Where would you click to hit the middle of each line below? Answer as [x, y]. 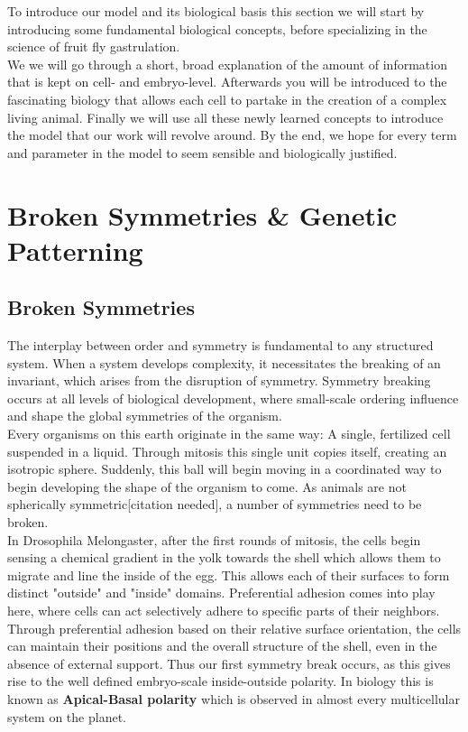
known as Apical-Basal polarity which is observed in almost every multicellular [234, 698]
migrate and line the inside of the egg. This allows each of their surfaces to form [229, 574]
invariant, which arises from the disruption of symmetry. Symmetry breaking [219, 380]
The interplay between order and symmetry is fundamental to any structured [220, 345]
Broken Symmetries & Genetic [202, 214]
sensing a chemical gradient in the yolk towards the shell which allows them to [224, 557]
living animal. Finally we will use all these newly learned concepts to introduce [225, 117]
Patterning [75, 250]
